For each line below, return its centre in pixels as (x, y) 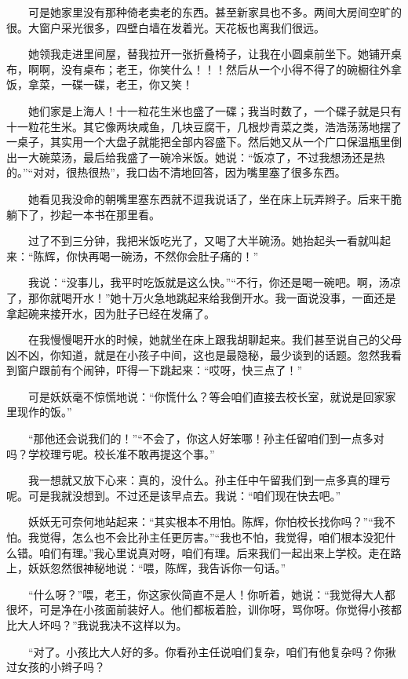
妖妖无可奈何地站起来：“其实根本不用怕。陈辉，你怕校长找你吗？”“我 (206, 522)
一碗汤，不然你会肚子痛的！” (184, 256)
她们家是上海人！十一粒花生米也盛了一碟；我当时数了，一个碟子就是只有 (215, 110)
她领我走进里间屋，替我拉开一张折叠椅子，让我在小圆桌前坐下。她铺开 (209, 54)
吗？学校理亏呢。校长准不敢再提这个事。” (111, 453)
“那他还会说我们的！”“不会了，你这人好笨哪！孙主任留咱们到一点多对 (206, 438)
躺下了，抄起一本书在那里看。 (83, 214)
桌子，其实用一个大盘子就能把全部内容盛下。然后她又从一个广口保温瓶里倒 (209, 142)
